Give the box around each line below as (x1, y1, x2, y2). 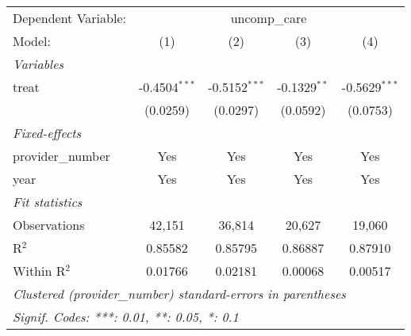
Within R (13, 262, 66, 280)
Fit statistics (13, 193, 83, 211)
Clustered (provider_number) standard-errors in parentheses (13, 284, 346, 303)
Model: (13, 32, 52, 50)
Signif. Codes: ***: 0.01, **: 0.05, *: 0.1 (13, 307, 239, 326)
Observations (13, 216, 85, 234)
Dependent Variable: (13, 9, 126, 27)
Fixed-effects (13, 124, 82, 142)
